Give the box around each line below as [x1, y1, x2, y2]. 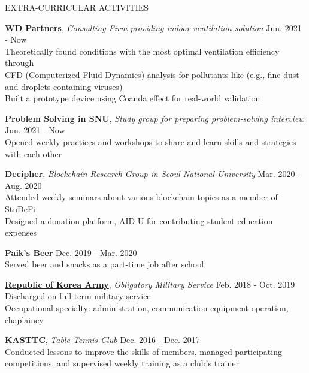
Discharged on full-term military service [5, 290, 151, 302]
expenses [5, 226, 37, 239]
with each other [5, 147, 62, 160]
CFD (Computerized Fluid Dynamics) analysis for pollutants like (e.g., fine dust [5, 68, 299, 80]
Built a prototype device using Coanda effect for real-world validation [5, 92, 260, 104]
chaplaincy [5, 313, 44, 326]
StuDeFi [5, 202, 35, 215]
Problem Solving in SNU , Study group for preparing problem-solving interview [5, 112, 304, 124]
